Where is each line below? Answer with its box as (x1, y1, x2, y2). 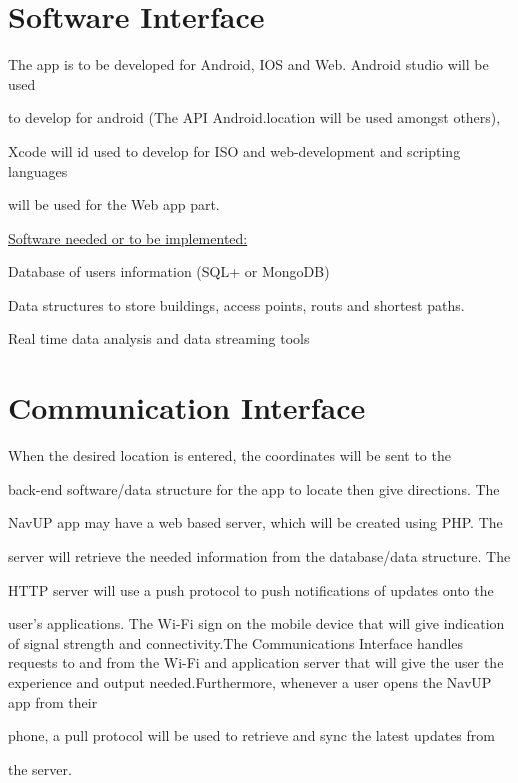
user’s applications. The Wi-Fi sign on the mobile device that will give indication (8, 613, 505, 634)
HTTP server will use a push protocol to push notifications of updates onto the (8, 579, 494, 600)
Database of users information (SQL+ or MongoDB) (8, 261, 330, 282)
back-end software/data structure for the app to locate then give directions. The (8, 478, 500, 499)
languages (8, 160, 68, 181)
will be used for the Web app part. (8, 194, 220, 215)
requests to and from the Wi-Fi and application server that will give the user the (8, 652, 504, 673)
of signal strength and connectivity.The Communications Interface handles (8, 632, 464, 653)
